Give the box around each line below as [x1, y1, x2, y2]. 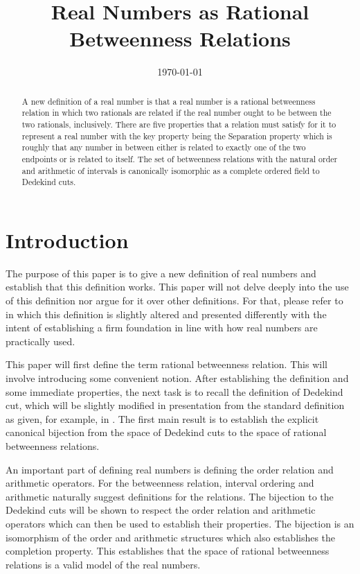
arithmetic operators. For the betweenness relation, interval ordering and [6, 476, 314, 490]
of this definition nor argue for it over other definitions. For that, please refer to [6, 293, 343, 308]
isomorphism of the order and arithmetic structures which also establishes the [6, 530, 336, 544]
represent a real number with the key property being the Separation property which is [21, 130, 332, 141]
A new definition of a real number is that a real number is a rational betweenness [21, 95, 316, 107]
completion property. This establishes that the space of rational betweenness [6, 543, 330, 558]
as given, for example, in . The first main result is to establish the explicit [6, 411, 319, 426]
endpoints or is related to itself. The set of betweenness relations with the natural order [21, 153, 338, 164]
